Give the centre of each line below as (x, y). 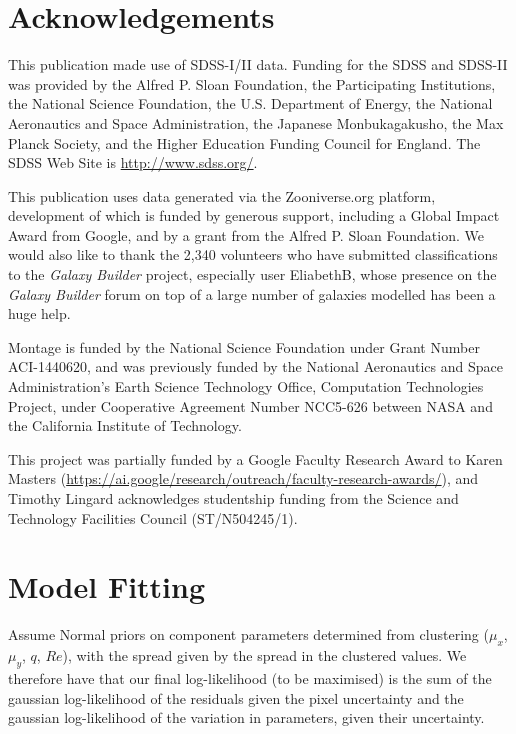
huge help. (39, 313)
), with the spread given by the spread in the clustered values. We (264, 655)
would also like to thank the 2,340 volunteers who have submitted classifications (253, 254)
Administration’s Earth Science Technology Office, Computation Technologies (246, 386)
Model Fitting (107, 586)
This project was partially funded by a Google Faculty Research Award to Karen (255, 458)
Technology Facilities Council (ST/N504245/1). (153, 517)
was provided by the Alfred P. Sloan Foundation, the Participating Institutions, (252, 83)
